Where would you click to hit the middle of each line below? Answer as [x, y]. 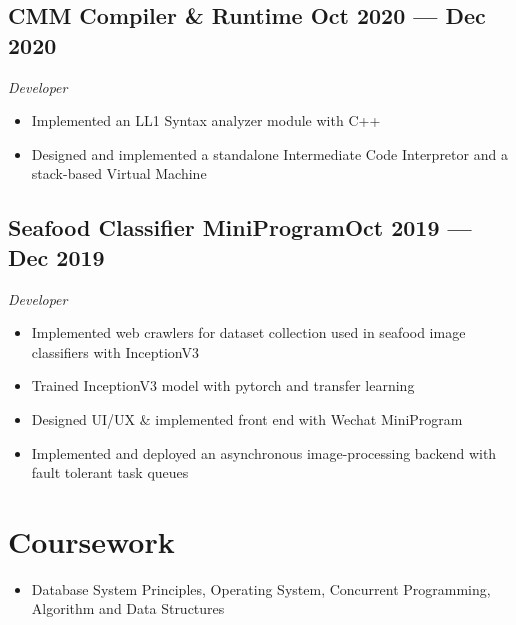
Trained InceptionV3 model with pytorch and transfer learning [223, 385]
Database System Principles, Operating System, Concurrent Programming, [261, 588]
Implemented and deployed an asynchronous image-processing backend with [264, 452]
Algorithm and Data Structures [128, 608]
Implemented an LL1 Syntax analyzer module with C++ [206, 120]
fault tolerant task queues [110, 472]
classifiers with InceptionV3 [115, 351]
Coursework [91, 540]
